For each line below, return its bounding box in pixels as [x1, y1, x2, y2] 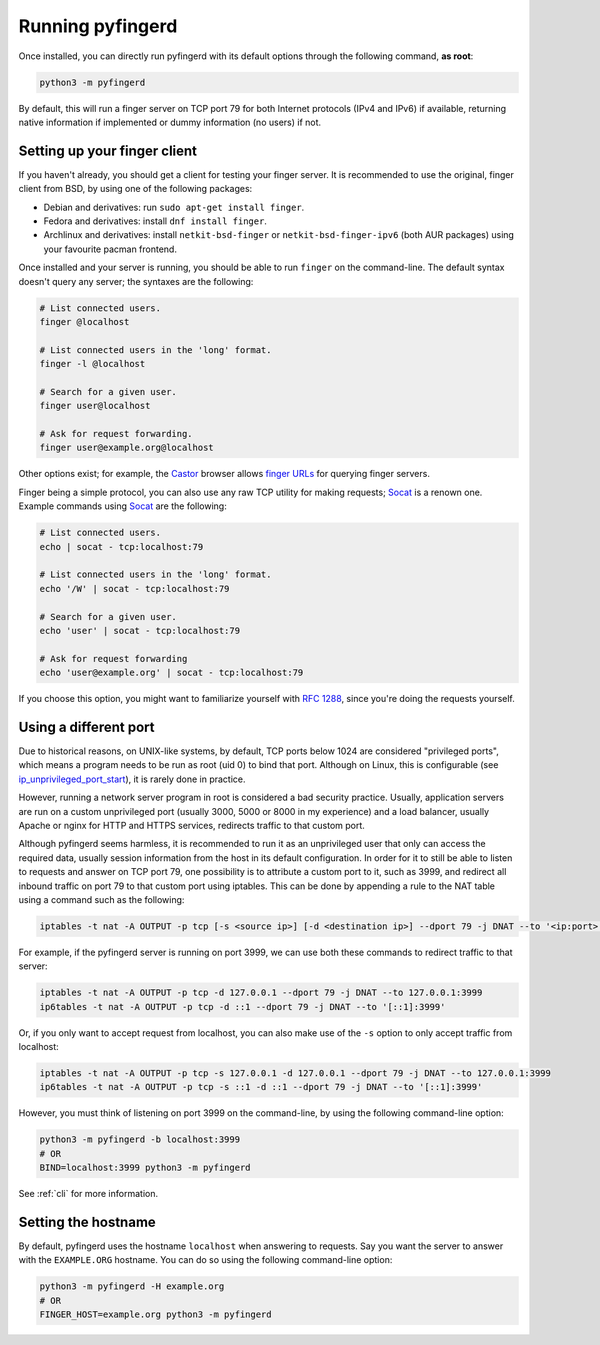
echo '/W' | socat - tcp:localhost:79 [39, 583, 230, 594]
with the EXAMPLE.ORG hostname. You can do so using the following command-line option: [18, 1254, 393, 1266]
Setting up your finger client [18, 142, 198, 159]
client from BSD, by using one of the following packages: [18, 183, 253, 195]
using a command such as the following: [18, 893, 185, 905]
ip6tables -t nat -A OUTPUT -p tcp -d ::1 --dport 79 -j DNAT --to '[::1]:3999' [39, 1001, 446, 1012]
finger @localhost [39, 316, 130, 327]
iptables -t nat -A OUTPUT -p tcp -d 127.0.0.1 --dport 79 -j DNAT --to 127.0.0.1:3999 [39, 987, 483, 999]
